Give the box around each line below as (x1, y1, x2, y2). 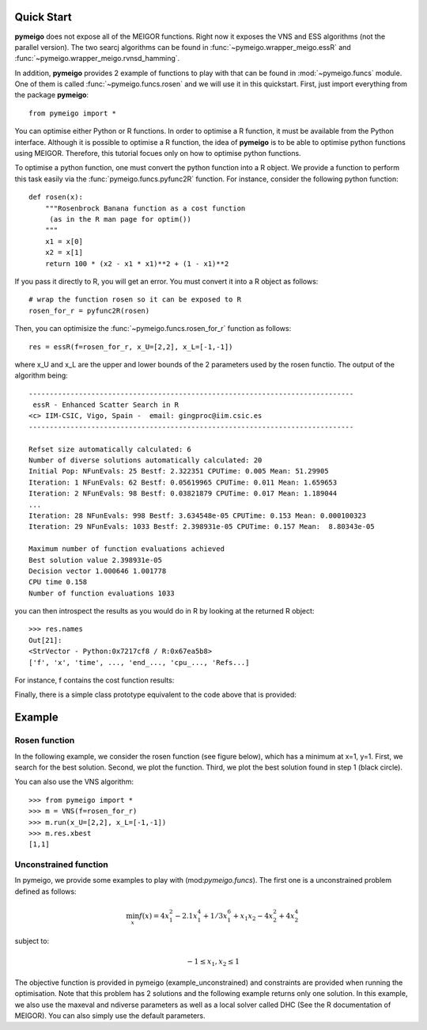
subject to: (14, 937, 50, 946)
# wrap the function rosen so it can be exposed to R (28, 295, 241, 304)
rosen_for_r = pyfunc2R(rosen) (28, 306, 150, 315)
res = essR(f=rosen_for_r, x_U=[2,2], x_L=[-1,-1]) (28, 342, 233, 352)
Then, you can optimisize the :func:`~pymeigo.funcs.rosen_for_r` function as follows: (14, 324, 292, 333)
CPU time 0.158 (28, 578, 88, 587)
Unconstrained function (14, 859, 108, 870)
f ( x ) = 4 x (138, 911, 170, 921)
